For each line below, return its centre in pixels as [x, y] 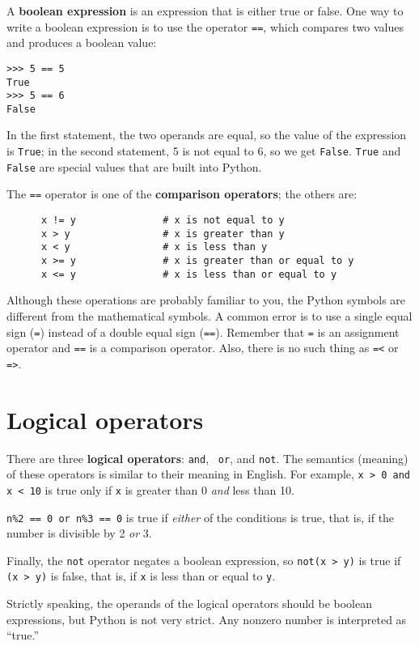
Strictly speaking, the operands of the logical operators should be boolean [190, 603]
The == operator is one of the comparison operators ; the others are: [182, 194]
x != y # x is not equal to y [163, 221]
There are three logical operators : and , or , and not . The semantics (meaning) [207, 458]
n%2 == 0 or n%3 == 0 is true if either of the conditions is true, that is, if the [201, 517]
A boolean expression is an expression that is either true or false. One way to [205, 11]
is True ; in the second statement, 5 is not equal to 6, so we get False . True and [204, 151]
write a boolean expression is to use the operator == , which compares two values [205, 26]
